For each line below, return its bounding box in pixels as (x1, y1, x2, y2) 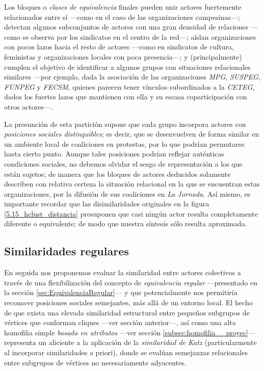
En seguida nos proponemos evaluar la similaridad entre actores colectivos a (4, 267, 241, 278)
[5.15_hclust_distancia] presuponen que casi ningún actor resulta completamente (4, 208, 258, 219)
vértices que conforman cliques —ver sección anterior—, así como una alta (4, 317, 236, 328)
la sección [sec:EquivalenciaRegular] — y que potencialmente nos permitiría (4, 287, 237, 298)
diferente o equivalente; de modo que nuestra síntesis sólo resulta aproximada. (4, 218, 247, 229)
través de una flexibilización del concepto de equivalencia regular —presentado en (4, 277, 257, 287)
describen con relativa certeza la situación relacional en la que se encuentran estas (4, 178, 260, 189)
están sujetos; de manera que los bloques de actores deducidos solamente (4, 168, 231, 179)
